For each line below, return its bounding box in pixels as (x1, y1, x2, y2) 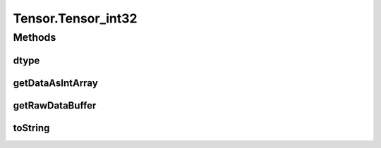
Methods (13, 31, 56, 44)
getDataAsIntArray (13, 77, 98, 89)
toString (13, 122, 50, 134)
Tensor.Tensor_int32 (13, 11, 138, 26)
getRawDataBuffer (13, 99, 97, 111)
